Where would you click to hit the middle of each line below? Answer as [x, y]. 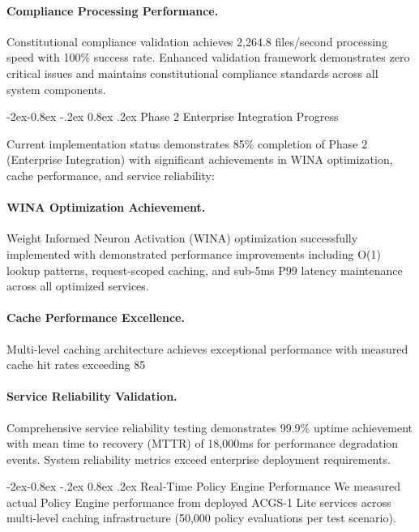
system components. [56, 89]
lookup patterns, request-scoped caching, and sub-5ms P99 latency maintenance [205, 270]
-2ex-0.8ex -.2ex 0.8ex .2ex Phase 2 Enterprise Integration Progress [173, 116]
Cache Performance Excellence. [96, 317]
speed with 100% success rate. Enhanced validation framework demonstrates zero [208, 57]
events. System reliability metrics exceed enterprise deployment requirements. [199, 459]
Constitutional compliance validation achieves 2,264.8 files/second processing [197, 41]
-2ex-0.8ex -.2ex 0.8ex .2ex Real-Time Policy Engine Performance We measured [203, 486]
